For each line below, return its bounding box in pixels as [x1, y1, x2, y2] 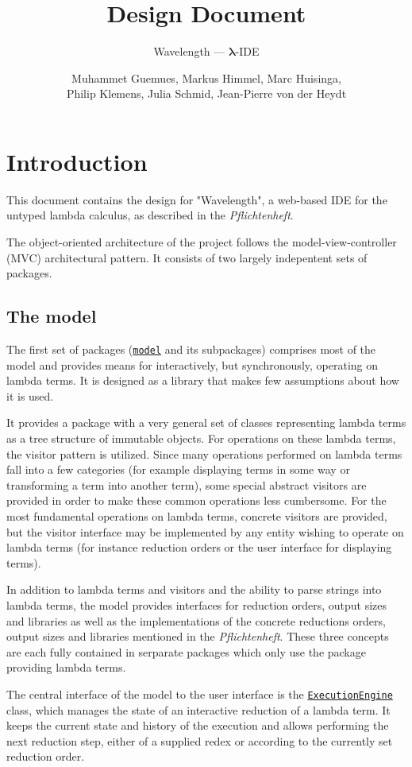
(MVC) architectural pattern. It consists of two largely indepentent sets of [6, 249, 368, 265]
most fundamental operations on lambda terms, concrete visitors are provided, [6, 508, 387, 525]
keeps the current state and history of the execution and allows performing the [6, 717, 389, 734]
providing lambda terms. [6, 659, 126, 676]
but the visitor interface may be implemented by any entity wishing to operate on [6, 523, 404, 540]
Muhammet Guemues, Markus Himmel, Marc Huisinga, [71, 69, 341, 86]
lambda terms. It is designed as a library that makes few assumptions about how [6, 372, 399, 389]
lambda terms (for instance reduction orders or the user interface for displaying [6, 539, 392, 556]
